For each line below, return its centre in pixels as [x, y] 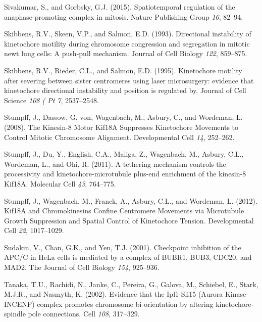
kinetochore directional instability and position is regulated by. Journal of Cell [125, 90]
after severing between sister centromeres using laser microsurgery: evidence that [129, 80]
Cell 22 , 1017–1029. [34, 230]
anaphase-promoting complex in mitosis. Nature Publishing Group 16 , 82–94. [124, 16]
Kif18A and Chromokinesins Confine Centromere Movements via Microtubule [124, 211]
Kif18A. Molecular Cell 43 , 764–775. [60, 183]
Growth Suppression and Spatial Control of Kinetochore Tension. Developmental [129, 220]
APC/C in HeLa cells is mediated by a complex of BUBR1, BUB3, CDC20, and [128, 257]
